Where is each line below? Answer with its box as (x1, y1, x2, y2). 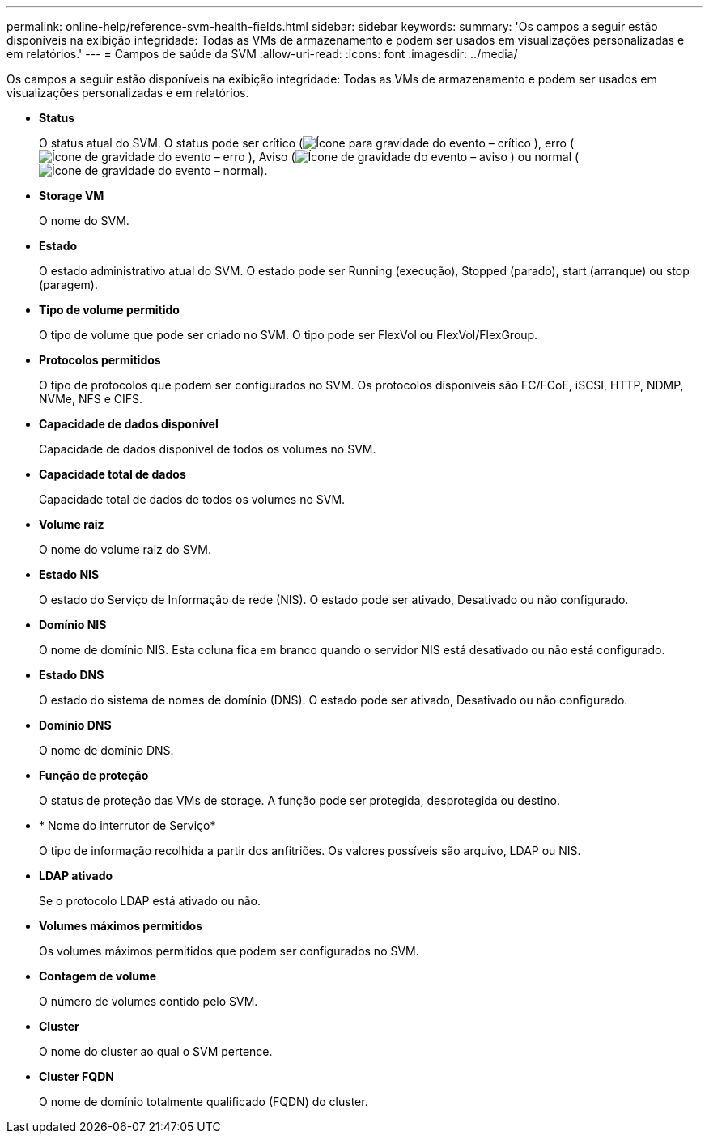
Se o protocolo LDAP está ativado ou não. (39, 894, 261, 908)
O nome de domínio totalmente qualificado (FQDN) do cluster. (39, 1095, 368, 1108)
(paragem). (39, 278, 98, 291)
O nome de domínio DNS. (39, 743, 174, 757)
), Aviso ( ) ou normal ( (248, 150, 580, 164)
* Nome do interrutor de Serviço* (39, 819, 216, 832)
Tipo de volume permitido (39, 303, 180, 317)
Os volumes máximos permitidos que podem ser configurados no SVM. (39, 944, 419, 958)
